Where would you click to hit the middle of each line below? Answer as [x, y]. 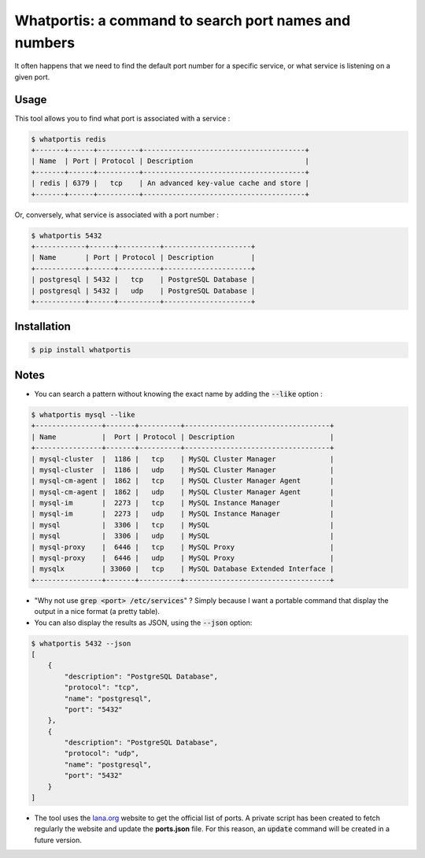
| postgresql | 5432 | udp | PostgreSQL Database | [143, 290]
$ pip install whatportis [81, 350]
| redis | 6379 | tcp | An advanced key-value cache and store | [170, 183]
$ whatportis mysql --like [83, 414]
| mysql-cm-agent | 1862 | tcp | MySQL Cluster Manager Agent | [183, 481]
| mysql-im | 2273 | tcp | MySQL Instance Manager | [183, 503]
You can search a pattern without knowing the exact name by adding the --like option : [178, 394]
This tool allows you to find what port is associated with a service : [122, 118]
